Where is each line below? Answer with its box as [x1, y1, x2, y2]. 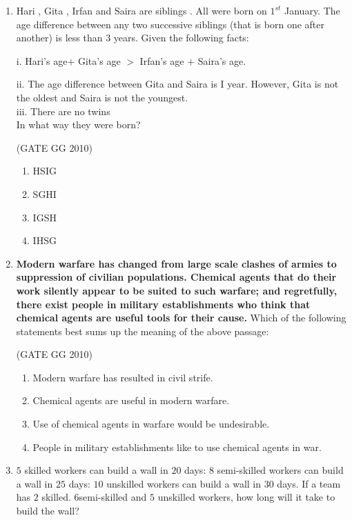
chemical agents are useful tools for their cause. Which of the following [16, 310, 346, 325]
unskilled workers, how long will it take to [157, 490, 335, 504]
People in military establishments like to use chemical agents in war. [32, 439, 322, 454]
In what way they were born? [16, 117, 141, 132]
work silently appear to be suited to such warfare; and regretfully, [16, 283, 338, 297]
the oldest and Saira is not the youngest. [16, 90, 188, 104]
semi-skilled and [79, 490, 147, 504]
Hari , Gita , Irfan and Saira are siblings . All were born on [16, 3, 267, 17]
